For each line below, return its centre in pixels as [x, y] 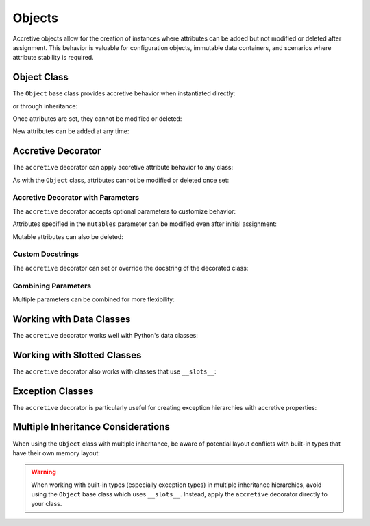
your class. [47, 504]
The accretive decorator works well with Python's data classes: [105, 335]
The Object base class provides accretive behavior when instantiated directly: [124, 93]
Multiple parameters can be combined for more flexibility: [94, 299]
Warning [44, 472]
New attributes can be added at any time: [71, 131]
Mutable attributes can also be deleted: [68, 236]
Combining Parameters [52, 286]
